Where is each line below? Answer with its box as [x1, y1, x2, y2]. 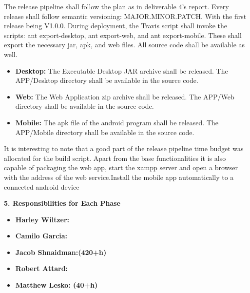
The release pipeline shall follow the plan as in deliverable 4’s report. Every [4, 1, 229, 11]
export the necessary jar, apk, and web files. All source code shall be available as [4, 39, 245, 50]
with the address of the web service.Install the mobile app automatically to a [4, 172, 234, 182]
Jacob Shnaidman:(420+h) [15, 247, 107, 257]
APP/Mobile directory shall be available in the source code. [15, 127, 194, 137]
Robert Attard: [15, 263, 68, 273]
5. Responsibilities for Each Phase [4, 198, 120, 208]
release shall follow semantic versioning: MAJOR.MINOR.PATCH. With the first [4, 11, 247, 21]
